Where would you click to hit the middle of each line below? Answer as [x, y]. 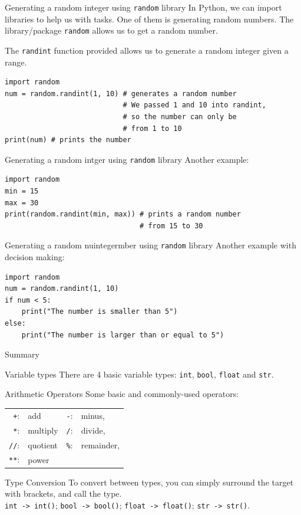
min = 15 [22, 191]
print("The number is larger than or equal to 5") [123, 335]
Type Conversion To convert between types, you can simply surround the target [149, 482]
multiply [43, 430]
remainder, [100, 445]
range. [16, 62]
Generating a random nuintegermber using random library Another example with [150, 245]
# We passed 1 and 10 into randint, [194, 105]
